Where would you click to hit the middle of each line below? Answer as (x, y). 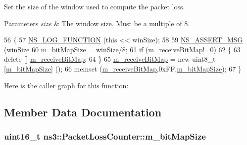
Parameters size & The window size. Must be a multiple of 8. (97, 23)
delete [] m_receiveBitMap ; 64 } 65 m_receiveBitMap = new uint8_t (110, 59)
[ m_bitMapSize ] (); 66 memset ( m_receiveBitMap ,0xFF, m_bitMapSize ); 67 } (123, 68)
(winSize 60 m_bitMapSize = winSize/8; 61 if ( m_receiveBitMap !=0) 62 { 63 (122, 49)
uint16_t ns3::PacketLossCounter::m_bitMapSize (105, 136)
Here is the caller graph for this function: (66, 85)
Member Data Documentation (83, 112)
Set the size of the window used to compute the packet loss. (95, 6)
